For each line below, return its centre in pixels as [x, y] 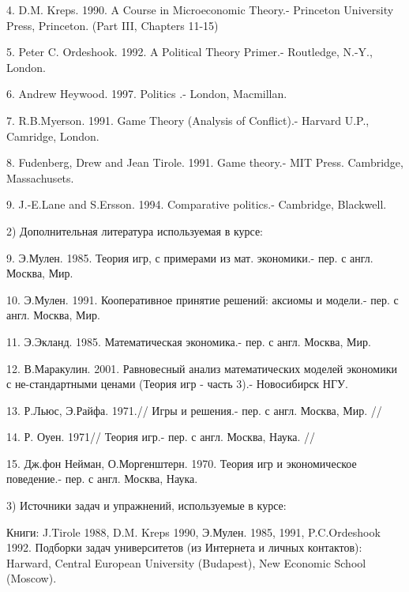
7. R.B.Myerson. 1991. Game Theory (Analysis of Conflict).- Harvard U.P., [188, 120]
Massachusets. [40, 177]
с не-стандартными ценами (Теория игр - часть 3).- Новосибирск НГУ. [177, 384]
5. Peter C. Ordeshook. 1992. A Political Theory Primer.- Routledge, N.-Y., [189, 52]
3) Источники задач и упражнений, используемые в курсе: [146, 505]
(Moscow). [32, 578]
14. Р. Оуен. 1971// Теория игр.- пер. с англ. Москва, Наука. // [161, 437]
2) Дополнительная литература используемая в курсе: [135, 230]
